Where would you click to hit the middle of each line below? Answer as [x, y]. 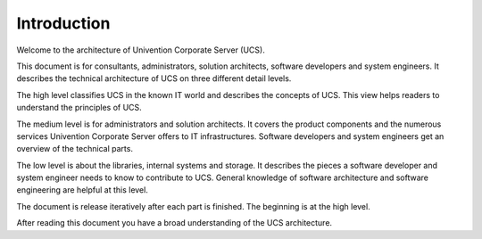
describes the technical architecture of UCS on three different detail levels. [154, 78]
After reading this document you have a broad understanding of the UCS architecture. [175, 223]
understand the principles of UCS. [79, 108]
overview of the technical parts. [75, 149]
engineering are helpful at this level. [83, 190]
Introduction [63, 23]
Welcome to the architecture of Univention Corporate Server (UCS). [141, 50]
